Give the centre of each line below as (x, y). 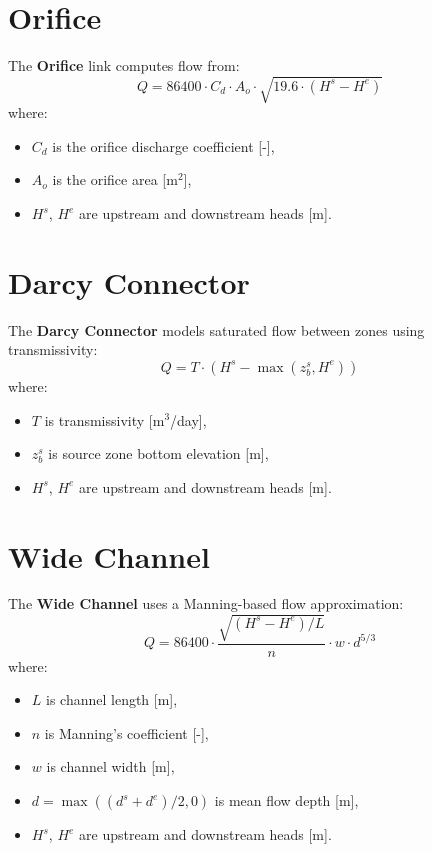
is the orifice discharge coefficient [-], (163, 145)
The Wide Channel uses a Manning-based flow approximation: (206, 603)
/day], (188, 419)
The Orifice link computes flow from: (124, 65)
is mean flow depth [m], (286, 800)
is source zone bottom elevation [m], (158, 453)
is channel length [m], (112, 699)
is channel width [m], (110, 766)
